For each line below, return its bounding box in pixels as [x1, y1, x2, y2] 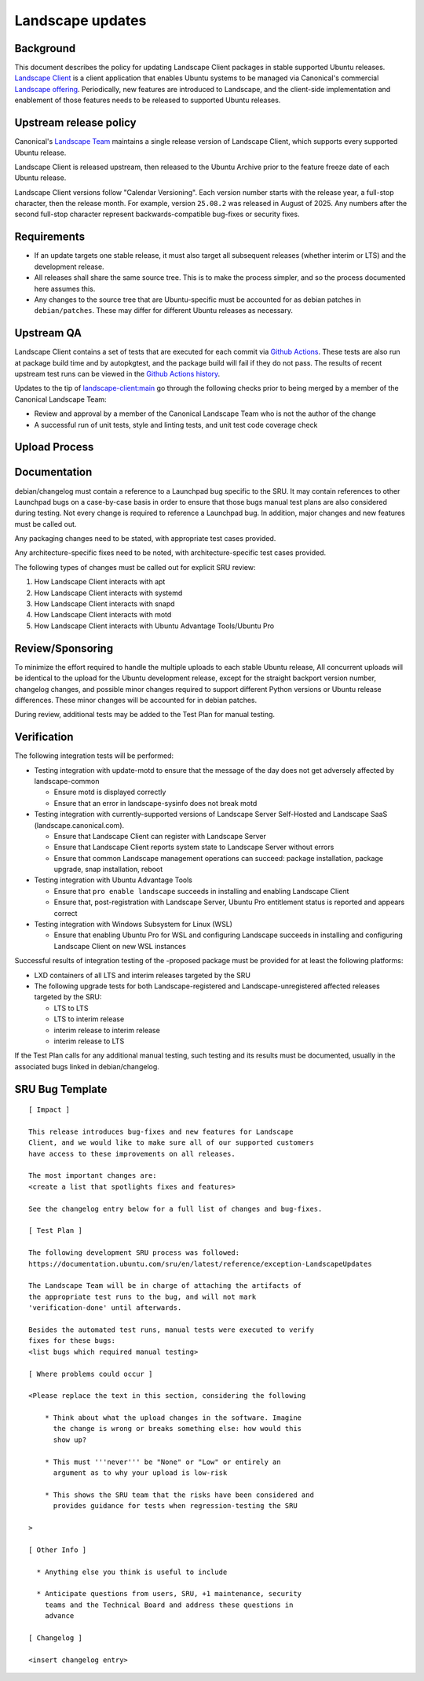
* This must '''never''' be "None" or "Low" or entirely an [44, 1457, 282, 1466]
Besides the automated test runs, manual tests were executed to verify [28, 1325, 314, 1334]
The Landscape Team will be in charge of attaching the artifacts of [28, 1282, 302, 1290]
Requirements [14, 230, 86, 244]
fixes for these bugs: [28, 1337, 116, 1345]
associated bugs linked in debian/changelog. [14, 1061, 160, 1071]
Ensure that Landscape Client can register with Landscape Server [53, 831, 266, 840]
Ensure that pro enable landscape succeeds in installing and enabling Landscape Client [53, 886, 349, 896]
